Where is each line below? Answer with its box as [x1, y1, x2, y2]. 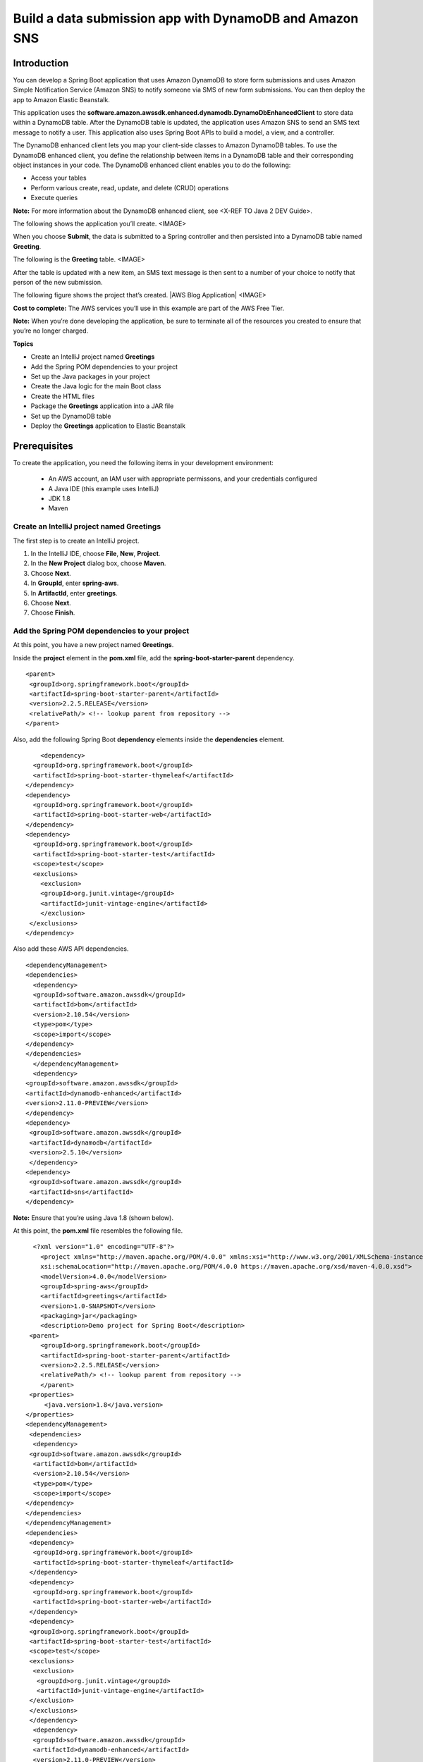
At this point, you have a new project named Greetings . [13, 641, 174, 649]
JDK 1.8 [48, 494, 70, 503]
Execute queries [30, 194, 78, 202]
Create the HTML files [30, 392, 95, 400]
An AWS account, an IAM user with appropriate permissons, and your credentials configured [48, 474, 317, 483]
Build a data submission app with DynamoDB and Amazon [13, 11, 359, 26]
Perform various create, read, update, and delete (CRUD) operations [30, 183, 229, 192]
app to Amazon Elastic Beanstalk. [13, 95, 111, 104]
